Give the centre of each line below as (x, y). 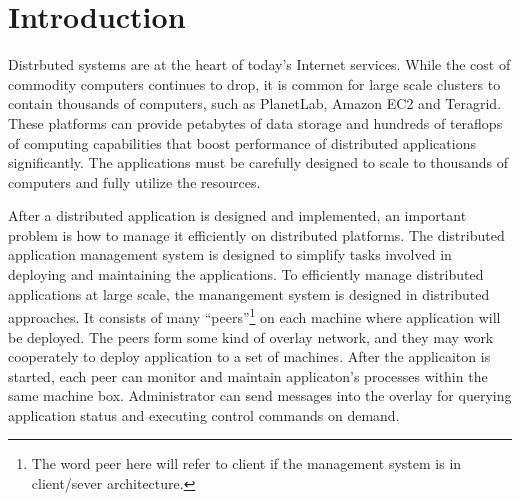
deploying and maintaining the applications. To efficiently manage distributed (246, 274)
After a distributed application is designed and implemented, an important (237, 215)
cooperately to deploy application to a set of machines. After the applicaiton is (249, 356)
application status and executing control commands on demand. (204, 414)
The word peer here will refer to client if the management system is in (246, 463)
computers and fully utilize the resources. (134, 181)
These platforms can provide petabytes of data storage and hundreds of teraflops (255, 122)
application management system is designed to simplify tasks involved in (230, 254)
